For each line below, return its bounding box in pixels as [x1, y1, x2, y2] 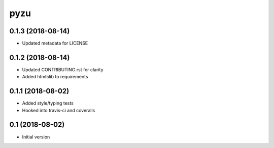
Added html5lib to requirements [22, 74, 88, 80]
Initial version [22, 134, 50, 140]
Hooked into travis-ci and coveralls [22, 107, 95, 113]
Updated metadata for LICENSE [22, 40, 88, 46]
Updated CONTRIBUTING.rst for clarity [22, 66, 104, 73]
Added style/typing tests [22, 100, 74, 106]
